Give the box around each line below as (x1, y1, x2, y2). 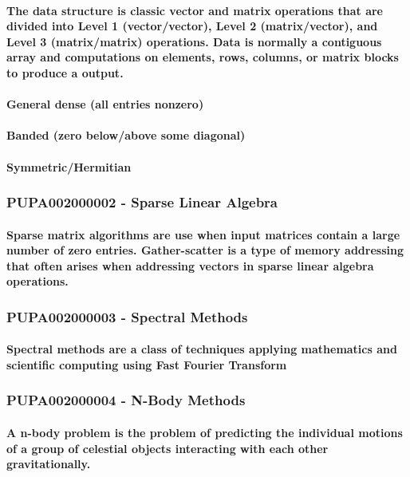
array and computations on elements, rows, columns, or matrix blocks (6, 49, 399, 65)
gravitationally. (6, 455, 91, 472)
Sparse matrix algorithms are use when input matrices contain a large (6, 226, 400, 242)
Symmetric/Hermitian (6, 158, 132, 175)
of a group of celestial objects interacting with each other (6, 440, 329, 456)
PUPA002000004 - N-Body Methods (6, 390, 246, 410)
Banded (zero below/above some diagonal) (6, 127, 246, 144)
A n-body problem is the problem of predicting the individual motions (6, 424, 403, 440)
